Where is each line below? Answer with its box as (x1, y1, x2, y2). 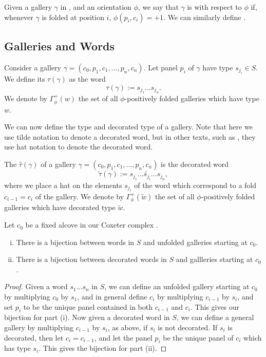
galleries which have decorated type (4, 202, 116, 213)
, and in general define (77, 291, 147, 302)
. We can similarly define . (163, 11, 246, 22)
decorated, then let (4, 332, 64, 343)
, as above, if (107, 322, 148, 332)
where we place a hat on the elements (4, 179, 122, 190)
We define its (4, 73, 45, 84)
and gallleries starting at (176, 254, 253, 265)
